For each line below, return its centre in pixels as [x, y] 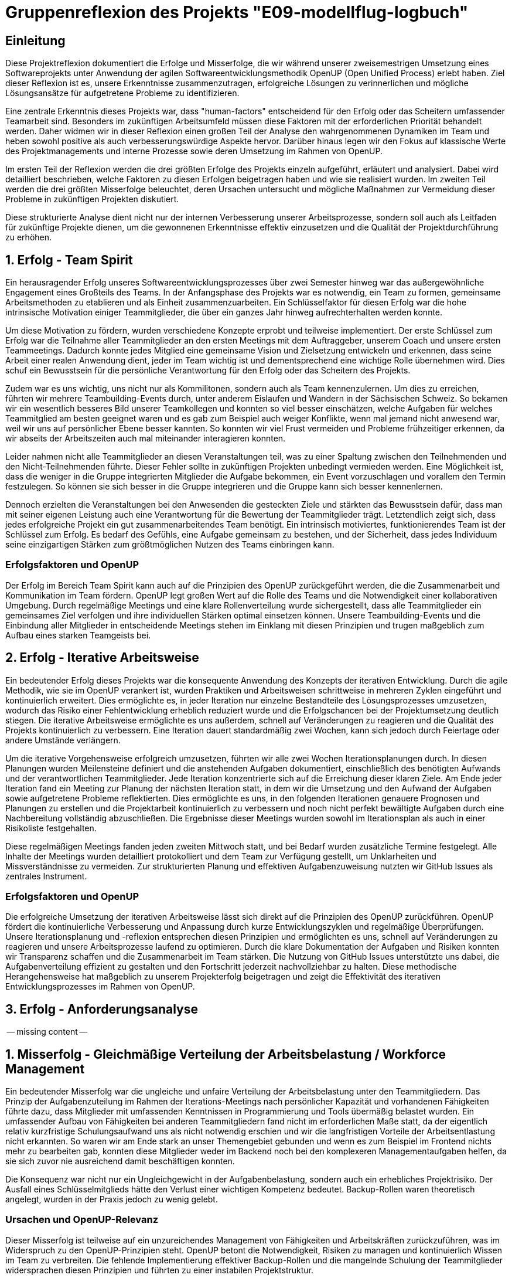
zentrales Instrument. [46, 876]
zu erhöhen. [29, 237]
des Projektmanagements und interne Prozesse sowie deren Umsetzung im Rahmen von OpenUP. [194, 151]
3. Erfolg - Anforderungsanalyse [102, 1009]
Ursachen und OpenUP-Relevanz [82, 1220]
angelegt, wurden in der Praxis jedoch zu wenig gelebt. [112, 1199]
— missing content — [47, 1032]
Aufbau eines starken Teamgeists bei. [78, 635]
